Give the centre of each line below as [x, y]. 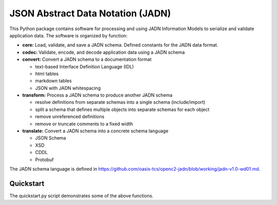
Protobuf [44, 160]
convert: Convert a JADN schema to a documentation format [87, 59]
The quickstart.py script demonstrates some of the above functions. [82, 196]
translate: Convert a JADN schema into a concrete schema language [95, 131]
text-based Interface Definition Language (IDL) [85, 66]
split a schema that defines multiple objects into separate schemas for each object [122, 109]
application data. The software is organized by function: [68, 35]
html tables [47, 74]
